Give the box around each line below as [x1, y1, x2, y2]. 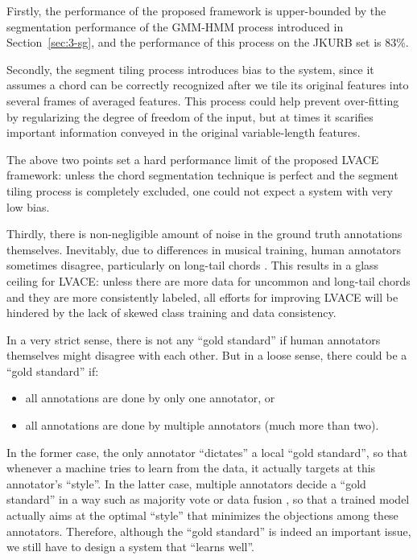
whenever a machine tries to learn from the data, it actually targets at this [6, 459, 376, 476]
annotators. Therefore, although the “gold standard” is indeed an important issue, [6, 522, 411, 539]
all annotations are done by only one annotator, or [25, 389, 275, 406]
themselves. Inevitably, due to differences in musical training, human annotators [6, 241, 402, 257]
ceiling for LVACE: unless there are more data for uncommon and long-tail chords [6, 272, 411, 289]
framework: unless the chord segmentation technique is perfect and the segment [6, 167, 398, 183]
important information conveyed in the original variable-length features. [6, 124, 361, 141]
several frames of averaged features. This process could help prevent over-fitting [6, 92, 399, 109]
